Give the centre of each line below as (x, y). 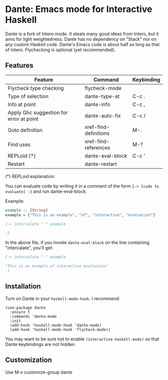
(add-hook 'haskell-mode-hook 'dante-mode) (55, 325)
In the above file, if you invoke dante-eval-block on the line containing (77, 243)
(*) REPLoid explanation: (30, 176)
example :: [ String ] (27, 210)
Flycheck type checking (36, 88)
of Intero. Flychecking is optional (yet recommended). (60, 50)
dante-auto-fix (103, 115)
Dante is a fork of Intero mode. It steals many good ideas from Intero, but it (82, 34)
